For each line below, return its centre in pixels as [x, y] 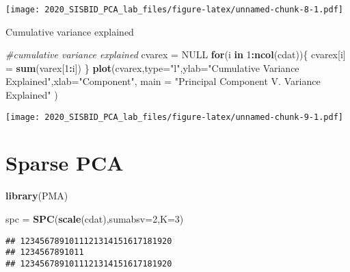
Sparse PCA [65, 163]
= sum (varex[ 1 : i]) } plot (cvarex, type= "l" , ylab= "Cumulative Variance [152, 67]
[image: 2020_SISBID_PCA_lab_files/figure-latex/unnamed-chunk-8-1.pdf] [174, 10]
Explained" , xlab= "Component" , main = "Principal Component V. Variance [163, 81]
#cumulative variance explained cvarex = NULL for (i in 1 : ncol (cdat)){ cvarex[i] [176, 54]
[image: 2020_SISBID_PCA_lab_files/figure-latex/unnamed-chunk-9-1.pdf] [174, 117]
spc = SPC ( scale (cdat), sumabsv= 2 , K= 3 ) [95, 219]
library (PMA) [37, 196]
